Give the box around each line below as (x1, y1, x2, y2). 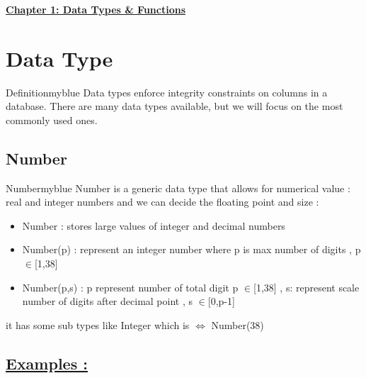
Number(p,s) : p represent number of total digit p (22, 279, 239, 294)
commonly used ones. (6, 112, 98, 127)
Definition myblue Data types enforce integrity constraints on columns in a (6, 84, 328, 99)
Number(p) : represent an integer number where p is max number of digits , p (22, 242, 361, 257)
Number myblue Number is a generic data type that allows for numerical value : (6, 180, 350, 195)
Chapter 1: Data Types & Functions (6, 2, 186, 16)
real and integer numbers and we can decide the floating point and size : (6, 194, 319, 209)
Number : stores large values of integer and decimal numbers (22, 218, 285, 233)
